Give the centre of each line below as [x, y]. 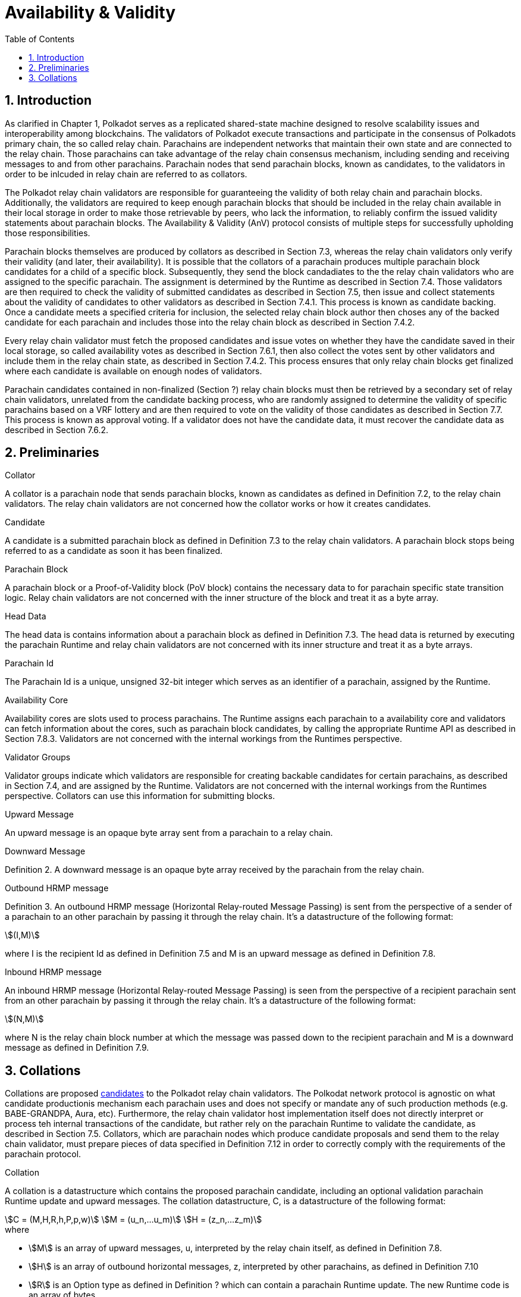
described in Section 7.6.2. [57, 430]
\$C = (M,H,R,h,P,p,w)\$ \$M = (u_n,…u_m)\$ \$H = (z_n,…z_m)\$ [134, 1220]
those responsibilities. [48, 233]
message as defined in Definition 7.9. [77, 1048]
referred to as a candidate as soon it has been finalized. [114, 551]
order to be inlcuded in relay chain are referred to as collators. [126, 174]
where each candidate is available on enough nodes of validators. [134, 371]
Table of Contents [40, 39]
